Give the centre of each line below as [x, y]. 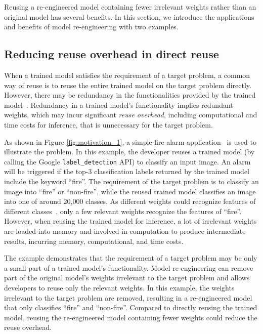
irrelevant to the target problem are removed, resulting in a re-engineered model [128, 297]
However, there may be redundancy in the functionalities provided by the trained [130, 95]
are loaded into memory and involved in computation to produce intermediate [125, 231]
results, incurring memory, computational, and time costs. [94, 241]
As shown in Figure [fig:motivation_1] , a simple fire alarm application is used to [130, 141]
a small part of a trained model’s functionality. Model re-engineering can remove [129, 267]
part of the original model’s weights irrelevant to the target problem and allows [127, 278]
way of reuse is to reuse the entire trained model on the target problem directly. [128, 85]
